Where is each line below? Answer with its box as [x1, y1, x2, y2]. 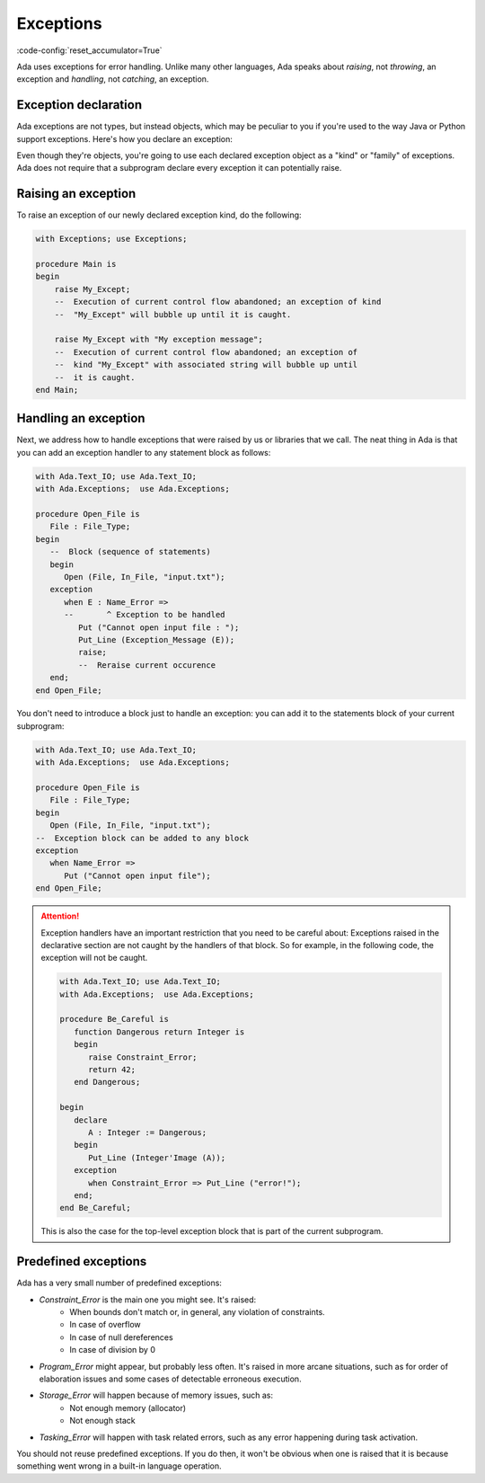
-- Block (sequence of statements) [49, 546, 211, 557]
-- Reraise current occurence [77, 660, 216, 670]
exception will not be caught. [40, 953, 148, 964]
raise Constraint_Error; [88, 1052, 198, 1062]
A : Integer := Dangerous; [88, 1127, 207, 1137]
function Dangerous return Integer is [73, 1026, 245, 1037]
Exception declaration [16, 97, 143, 112]
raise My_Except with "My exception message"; [54, 334, 264, 345]
